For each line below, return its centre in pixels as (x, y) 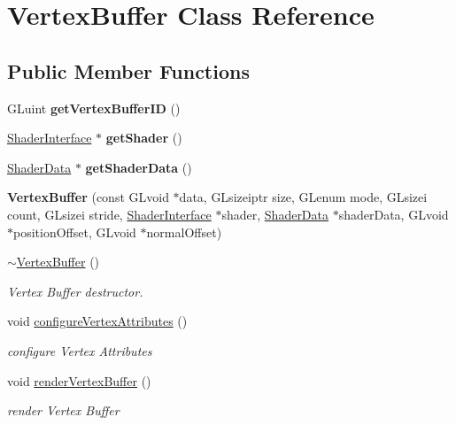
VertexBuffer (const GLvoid (88, 197)
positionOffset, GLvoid (75, 232)
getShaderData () (139, 167)
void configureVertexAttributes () (97, 321)
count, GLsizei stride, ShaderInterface (109, 214)
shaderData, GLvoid (394, 214)
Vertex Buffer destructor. (75, 291)
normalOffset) (184, 232)
